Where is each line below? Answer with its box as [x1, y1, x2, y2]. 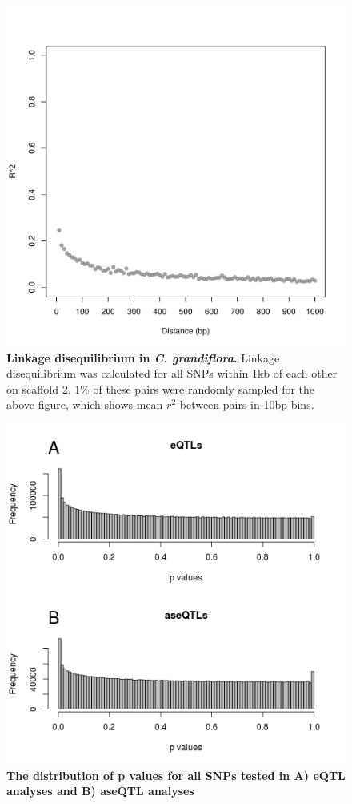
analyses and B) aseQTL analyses [6, 782, 194, 799]
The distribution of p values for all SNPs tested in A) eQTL [6, 766, 346, 783]
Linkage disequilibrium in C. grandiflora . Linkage [6, 349, 280, 366]
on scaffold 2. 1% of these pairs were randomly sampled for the [6, 380, 315, 397]
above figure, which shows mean [6, 396, 163, 413]
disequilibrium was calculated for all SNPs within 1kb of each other [6, 365, 338, 382]
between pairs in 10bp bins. [179, 396, 314, 413]
